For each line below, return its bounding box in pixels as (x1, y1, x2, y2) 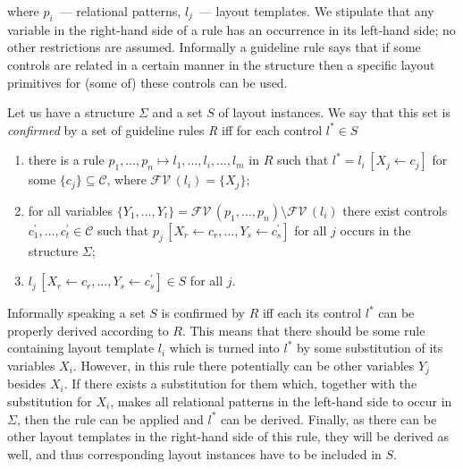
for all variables (28, 200, 114, 219)
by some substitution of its (297, 338, 443, 357)
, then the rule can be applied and (16, 409, 204, 428)
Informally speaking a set (7, 303, 146, 322)
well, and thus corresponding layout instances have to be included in (7, 444, 382, 463)
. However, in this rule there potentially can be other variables (72, 355, 415, 374)
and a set (152, 103, 203, 122)
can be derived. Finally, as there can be (221, 409, 437, 428)
